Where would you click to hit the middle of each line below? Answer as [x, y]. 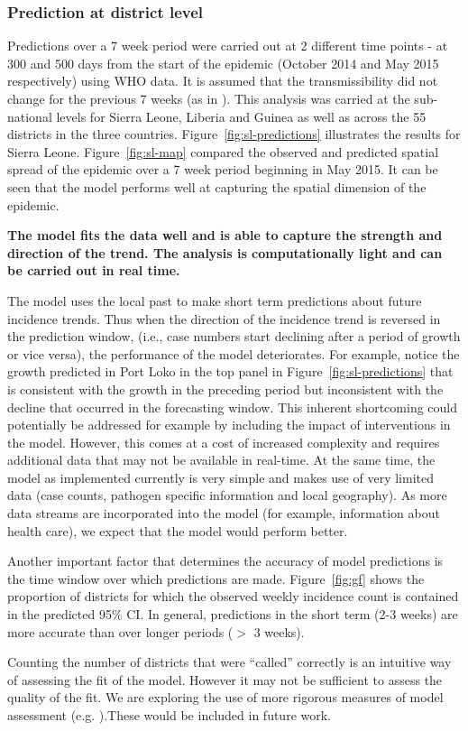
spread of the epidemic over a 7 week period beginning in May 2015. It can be [223, 169]
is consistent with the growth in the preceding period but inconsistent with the [225, 389]
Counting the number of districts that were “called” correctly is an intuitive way [229, 662]
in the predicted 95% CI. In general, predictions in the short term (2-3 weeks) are [233, 614]
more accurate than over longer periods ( [120, 631]
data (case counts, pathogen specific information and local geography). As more [227, 495]
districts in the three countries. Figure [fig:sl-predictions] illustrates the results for [234, 134]
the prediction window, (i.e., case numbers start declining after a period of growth [234, 336]
